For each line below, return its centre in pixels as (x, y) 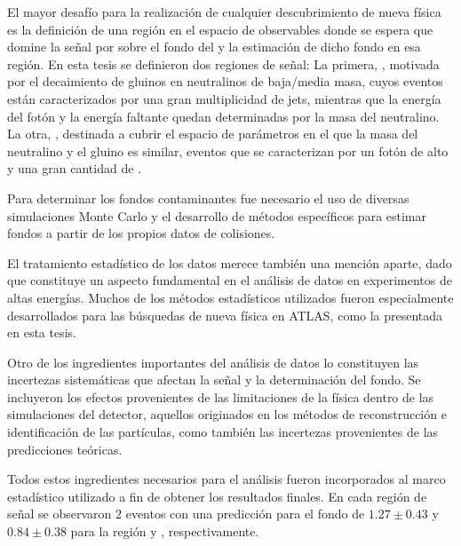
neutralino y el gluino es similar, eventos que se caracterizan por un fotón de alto (228, 150)
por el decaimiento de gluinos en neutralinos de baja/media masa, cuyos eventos (225, 81)
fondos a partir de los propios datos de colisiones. (141, 233)
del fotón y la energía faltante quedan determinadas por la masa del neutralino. (223, 116)
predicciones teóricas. (65, 449)
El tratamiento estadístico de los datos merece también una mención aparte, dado (230, 262)
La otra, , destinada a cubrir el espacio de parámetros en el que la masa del (213, 134)
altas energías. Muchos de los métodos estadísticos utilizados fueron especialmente (230, 297)
